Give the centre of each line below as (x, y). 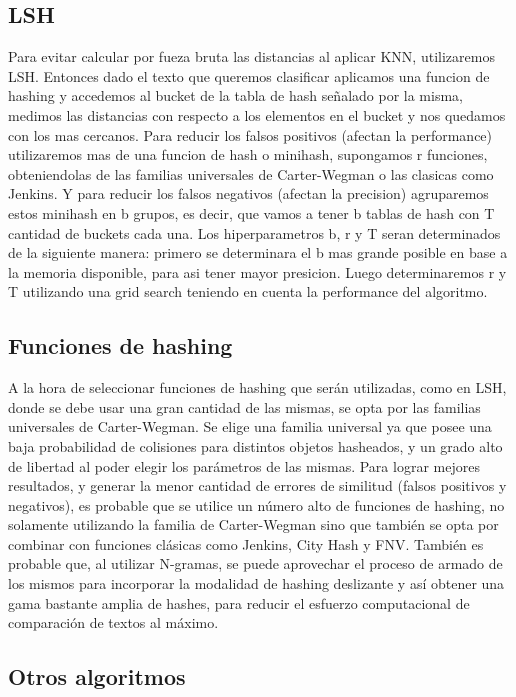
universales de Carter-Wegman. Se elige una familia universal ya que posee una (250, 426)
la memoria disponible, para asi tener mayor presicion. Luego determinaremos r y (257, 271)
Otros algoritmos (97, 676)
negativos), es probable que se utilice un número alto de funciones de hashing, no (256, 504)
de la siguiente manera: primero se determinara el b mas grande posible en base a (258, 252)
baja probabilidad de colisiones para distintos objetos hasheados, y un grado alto (255, 445)
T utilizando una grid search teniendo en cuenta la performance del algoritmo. (248, 291)
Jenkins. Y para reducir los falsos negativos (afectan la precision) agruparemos (248, 193)
